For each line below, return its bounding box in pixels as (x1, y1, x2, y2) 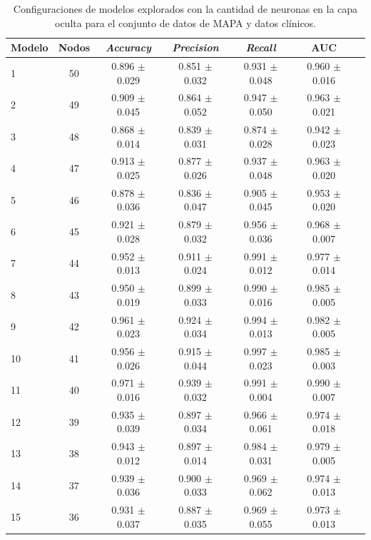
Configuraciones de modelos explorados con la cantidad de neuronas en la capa (13, 1, 358, 16)
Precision (172, 40, 219, 55)
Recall (245, 40, 276, 55)
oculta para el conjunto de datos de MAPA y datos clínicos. (54, 15, 317, 30)
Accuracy (106, 40, 151, 55)
